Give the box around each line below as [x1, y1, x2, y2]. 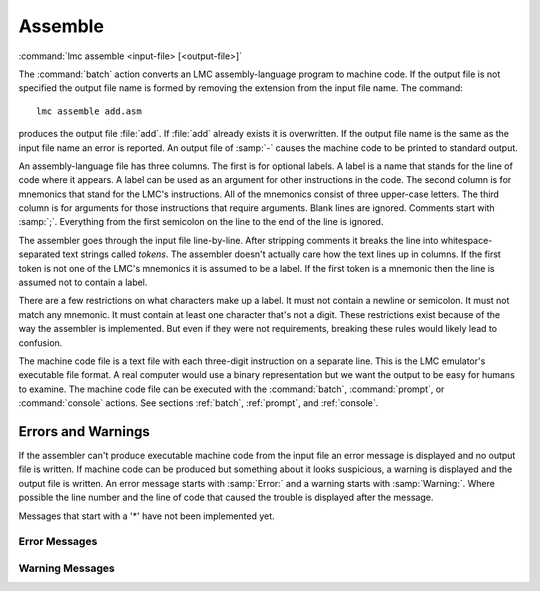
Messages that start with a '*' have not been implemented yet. [18, 510, 275, 522]
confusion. [18, 336, 63, 349]
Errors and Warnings [18, 423, 150, 440]
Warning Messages [18, 561, 115, 575]
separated [18, 248, 61, 260]
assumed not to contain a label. [18, 276, 148, 289]
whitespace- [440, 234, 493, 246]
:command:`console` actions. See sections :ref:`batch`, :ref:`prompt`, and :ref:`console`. [18, 397, 379, 409]
